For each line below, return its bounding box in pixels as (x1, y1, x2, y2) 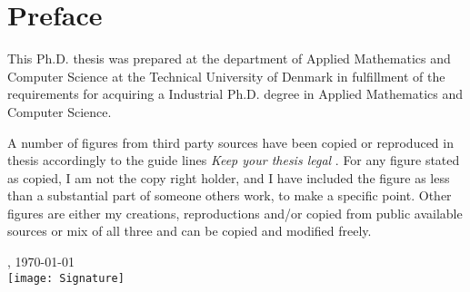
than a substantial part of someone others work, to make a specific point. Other (7, 186, 452, 205)
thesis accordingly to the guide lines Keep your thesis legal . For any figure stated (7, 151, 460, 170)
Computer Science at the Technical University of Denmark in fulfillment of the (7, 66, 445, 85)
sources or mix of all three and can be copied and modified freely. (7, 221, 372, 240)
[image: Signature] (7, 271, 125, 285)
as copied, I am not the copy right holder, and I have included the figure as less (7, 168, 450, 187)
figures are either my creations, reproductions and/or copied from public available (7, 203, 463, 222)
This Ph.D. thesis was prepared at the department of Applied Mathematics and (7, 49, 451, 68)
